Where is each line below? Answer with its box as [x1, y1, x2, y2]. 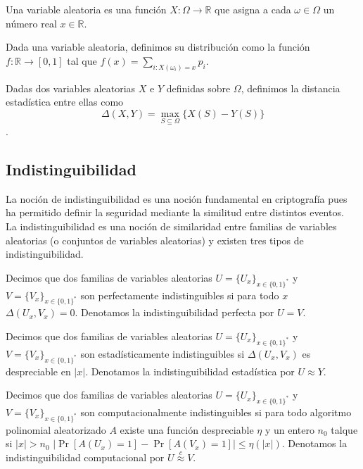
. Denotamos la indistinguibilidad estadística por [85, 363, 295, 378]
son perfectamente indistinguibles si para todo [80, 287, 279, 302]
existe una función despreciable [120, 422, 254, 437]
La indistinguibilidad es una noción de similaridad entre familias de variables [6, 219, 337, 234]
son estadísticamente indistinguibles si [80, 346, 245, 361]
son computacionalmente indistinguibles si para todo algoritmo [80, 404, 352, 419]
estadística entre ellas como [6, 94, 124, 109]
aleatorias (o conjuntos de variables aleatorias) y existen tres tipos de [6, 232, 304, 247]
